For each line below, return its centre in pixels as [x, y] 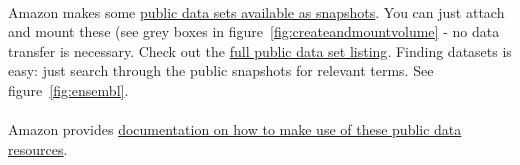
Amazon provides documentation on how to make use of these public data [235, 129]
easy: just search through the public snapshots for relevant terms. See [221, 70]
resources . [38, 148]
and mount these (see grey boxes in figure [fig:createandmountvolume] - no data [254, 31]
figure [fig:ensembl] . [68, 89]
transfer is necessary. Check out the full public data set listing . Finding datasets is [260, 50]
